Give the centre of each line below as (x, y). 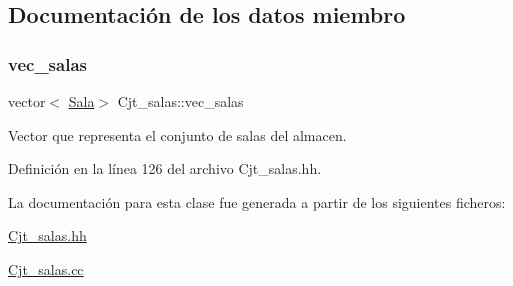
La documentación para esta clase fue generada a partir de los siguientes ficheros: (257, 201)
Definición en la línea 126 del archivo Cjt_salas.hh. (165, 168)
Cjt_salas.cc (46, 268)
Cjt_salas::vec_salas (180, 101)
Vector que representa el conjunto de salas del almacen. (177, 134)
